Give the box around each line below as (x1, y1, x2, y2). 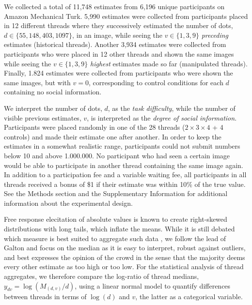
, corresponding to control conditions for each (88, 77, 223, 87)
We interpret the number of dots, (4, 103, 102, 113)
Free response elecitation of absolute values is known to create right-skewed (4, 214, 227, 224)
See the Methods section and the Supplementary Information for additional (4, 188, 228, 198)
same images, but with (4, 77, 71, 87)
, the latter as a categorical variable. (135, 291, 243, 301)
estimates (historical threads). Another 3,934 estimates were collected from (4, 39, 226, 49)
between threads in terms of (4, 291, 87, 301)
